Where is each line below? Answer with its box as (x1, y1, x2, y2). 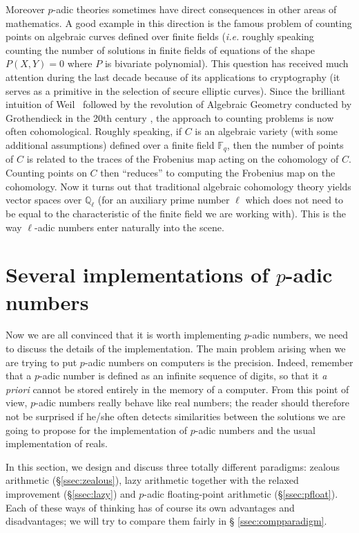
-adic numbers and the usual (195, 422, 316, 437)
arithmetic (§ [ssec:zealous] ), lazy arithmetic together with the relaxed (6, 473, 299, 487)
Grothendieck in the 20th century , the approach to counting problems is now (6, 110, 334, 125)
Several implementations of (6, 260, 269, 289)
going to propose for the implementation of (6, 422, 188, 437)
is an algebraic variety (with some (195, 124, 338, 138)
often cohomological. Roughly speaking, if (6, 124, 182, 138)
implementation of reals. (6, 436, 108, 451)
